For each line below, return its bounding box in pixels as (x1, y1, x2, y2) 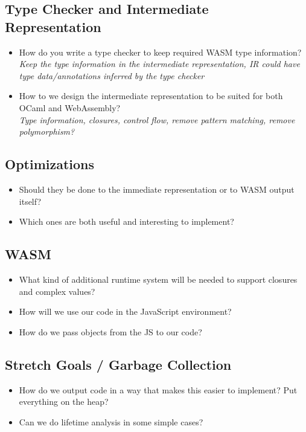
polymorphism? (19, 125, 75, 138)
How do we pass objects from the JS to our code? (19, 325, 202, 338)
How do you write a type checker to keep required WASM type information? (19, 45, 302, 58)
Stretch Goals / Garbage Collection (5, 355, 232, 373)
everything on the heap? (19, 395, 109, 408)
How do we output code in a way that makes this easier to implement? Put (19, 383, 298, 396)
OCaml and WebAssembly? (19, 101, 121, 114)
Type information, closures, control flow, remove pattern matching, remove (19, 113, 295, 126)
